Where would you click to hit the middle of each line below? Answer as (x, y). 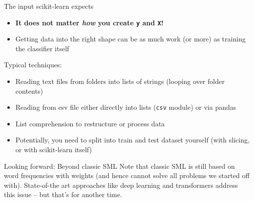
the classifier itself (42, 48)
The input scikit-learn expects (49, 6)
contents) (29, 90)
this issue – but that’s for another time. (63, 194)
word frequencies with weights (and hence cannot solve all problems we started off (127, 175)
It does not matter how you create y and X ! (89, 22)
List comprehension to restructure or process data (90, 123)
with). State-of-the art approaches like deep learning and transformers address (121, 185)
